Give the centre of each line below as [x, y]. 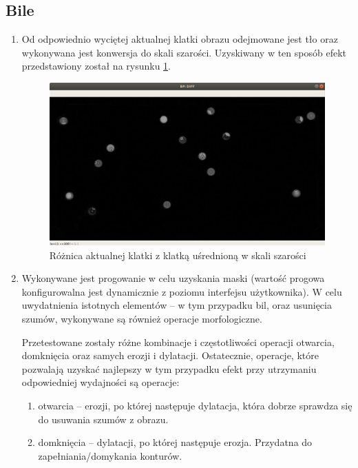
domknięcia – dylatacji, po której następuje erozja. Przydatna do [175, 442]
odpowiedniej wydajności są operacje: [101, 382]
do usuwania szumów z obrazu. [103, 419]
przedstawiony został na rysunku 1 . [96, 66]
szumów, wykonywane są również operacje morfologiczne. [142, 318]
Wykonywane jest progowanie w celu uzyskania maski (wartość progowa [173, 278]
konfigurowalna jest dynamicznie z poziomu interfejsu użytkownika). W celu [182, 291]
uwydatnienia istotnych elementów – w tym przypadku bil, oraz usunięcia [177, 305]
